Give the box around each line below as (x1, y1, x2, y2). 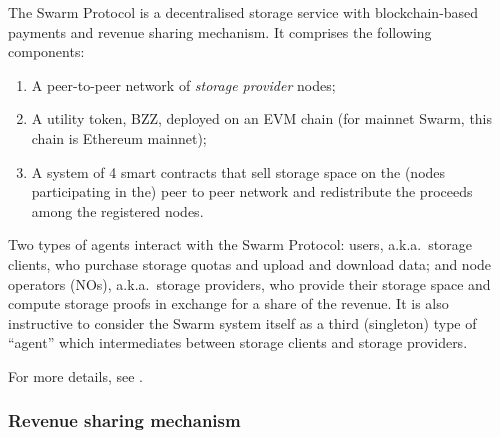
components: (8, 41, 85, 62)
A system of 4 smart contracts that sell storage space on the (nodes (31, 161, 446, 182)
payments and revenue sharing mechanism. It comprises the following (8, 21, 432, 42)
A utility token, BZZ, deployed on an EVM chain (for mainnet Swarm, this (31, 108, 493, 129)
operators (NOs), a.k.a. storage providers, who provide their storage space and (8, 273, 491, 294)
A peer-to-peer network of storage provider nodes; (31, 74, 336, 95)
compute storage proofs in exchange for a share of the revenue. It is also (8, 293, 449, 314)
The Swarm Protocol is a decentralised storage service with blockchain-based (8, 2, 479, 22)
